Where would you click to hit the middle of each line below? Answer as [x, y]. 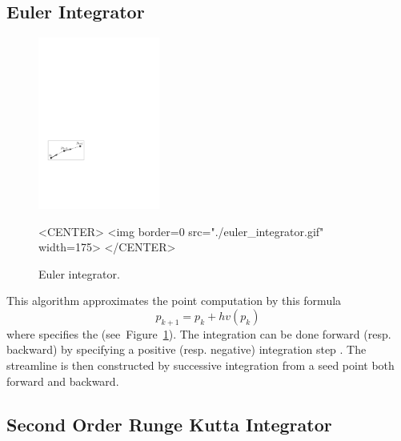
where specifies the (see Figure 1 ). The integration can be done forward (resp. [199, 333]
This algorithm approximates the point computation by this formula [174, 301]
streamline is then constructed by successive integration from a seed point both [200, 365]
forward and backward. [63, 381]
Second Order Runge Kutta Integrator [169, 424]
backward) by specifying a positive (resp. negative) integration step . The [186, 349]
